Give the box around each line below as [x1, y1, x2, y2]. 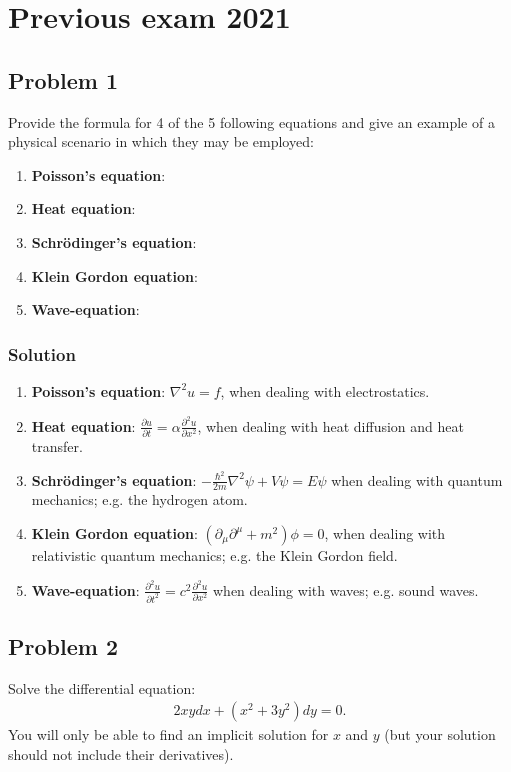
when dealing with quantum [331, 469, 503, 490]
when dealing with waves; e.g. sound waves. [212, 579, 479, 600]
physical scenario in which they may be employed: [8, 131, 314, 152]
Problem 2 [8, 630, 118, 661]
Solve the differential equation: [8, 677, 196, 698]
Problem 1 [8, 64, 118, 95]
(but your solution [384, 724, 496, 745]
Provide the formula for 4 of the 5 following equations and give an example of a [8, 111, 495, 132]
